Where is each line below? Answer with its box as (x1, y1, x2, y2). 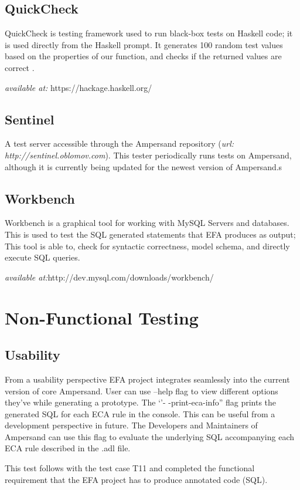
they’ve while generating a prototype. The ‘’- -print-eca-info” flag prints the (5, 396, 277, 408)
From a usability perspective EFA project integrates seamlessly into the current (5, 373, 290, 385)
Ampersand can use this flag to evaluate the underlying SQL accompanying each (5, 430, 295, 442)
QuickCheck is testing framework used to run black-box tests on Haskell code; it (5, 27, 293, 39)
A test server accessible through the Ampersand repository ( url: (5, 137, 234, 150)
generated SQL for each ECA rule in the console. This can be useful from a (5, 407, 275, 420)
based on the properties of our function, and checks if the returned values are (5, 50, 282, 62)
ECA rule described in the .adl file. (5, 442, 131, 454)
